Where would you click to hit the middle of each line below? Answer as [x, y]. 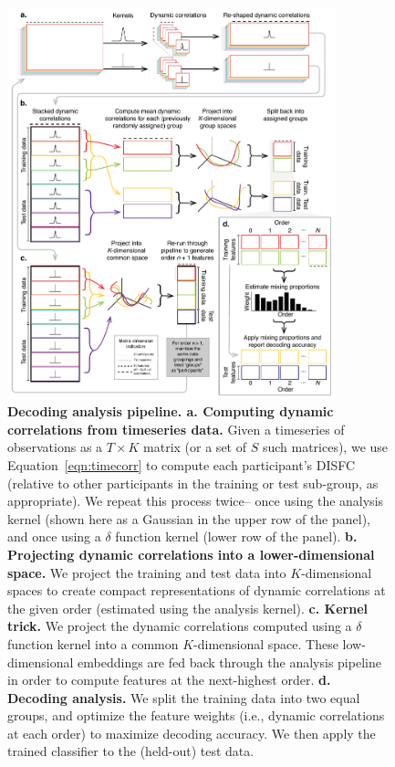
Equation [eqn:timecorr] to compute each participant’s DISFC [182, 464]
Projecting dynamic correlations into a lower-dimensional [191, 554]
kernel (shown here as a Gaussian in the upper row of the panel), [189, 518]
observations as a [55, 447]
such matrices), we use [325, 447]
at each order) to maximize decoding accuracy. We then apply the [192, 733]
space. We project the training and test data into [147, 572]
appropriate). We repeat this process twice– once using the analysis [196, 501]
